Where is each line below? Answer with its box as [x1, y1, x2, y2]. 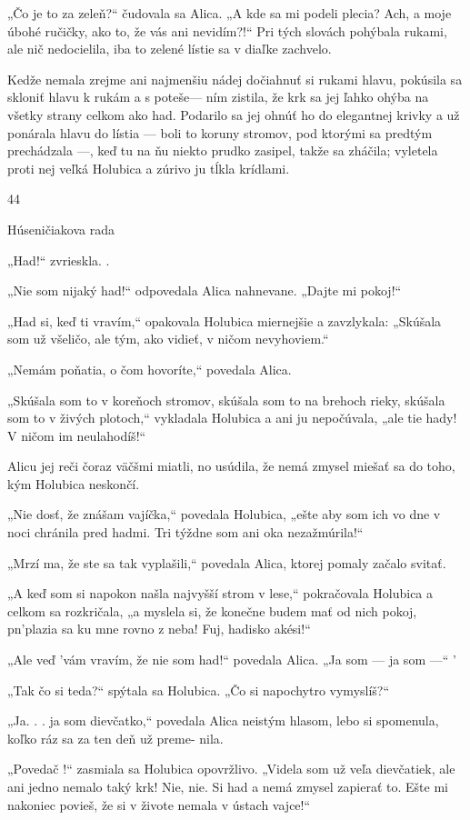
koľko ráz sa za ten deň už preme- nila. [7, 728, 224, 747]
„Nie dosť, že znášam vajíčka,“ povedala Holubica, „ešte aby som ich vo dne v [7, 505, 441, 524]
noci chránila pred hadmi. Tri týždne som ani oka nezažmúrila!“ [7, 523, 364, 542]
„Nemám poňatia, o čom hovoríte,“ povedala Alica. [7, 359, 292, 378]
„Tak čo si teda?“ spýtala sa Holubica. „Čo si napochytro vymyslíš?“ [7, 680, 390, 699]
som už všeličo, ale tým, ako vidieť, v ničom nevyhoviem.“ [7, 329, 329, 348]
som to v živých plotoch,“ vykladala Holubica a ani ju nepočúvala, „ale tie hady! [7, 408, 457, 427]
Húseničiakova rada [7, 219, 115, 238]
